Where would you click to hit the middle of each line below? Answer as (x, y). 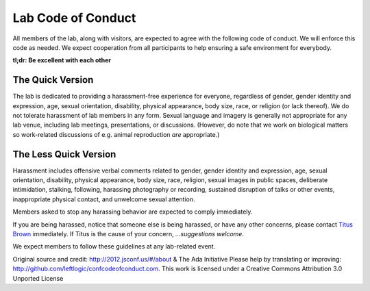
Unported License (38, 278)
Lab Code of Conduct (74, 18)
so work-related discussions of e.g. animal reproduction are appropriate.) (116, 134)
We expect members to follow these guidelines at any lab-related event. (114, 246)
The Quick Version (53, 80)
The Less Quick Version (64, 154)
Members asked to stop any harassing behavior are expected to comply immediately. (133, 212)
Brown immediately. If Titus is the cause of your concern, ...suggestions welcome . (128, 234)
